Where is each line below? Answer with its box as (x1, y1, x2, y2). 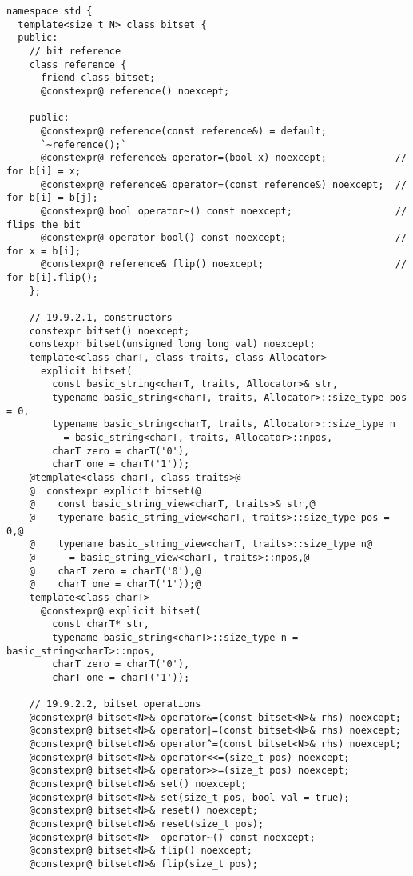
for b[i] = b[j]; (6, 192, 98, 204)
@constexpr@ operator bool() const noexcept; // (40, 232, 407, 244)
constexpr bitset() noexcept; (29, 325, 190, 337)
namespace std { (6, 6, 93, 17)
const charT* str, (52, 618, 149, 630)
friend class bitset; (40, 72, 156, 84)
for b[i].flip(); (6, 272, 98, 284)
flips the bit (6, 218, 81, 230)
